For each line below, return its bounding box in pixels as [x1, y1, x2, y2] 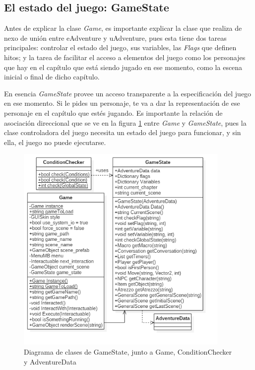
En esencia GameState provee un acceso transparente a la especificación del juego [4, 88, 252, 98]
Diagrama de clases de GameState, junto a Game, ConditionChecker [24, 346, 232, 357]
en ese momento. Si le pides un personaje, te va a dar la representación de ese [4, 98, 240, 108]
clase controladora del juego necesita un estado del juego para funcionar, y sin [4, 127, 241, 138]
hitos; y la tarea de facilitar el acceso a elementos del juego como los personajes [4, 52, 246, 62]
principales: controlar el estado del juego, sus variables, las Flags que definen [4, 42, 237, 53]
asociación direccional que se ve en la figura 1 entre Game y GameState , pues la [4, 117, 247, 128]
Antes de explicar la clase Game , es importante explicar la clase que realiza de [4, 23, 242, 33]
